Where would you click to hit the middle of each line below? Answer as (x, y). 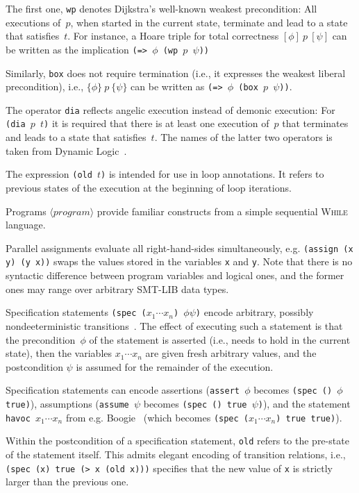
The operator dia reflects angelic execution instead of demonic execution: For (170, 109)
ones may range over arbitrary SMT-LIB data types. (117, 289)
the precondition (41, 339)
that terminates (315, 123)
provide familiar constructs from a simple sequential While (222, 211)
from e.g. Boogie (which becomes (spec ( (157, 417)
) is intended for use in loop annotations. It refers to (212, 174)
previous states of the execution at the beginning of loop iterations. (149, 187)
